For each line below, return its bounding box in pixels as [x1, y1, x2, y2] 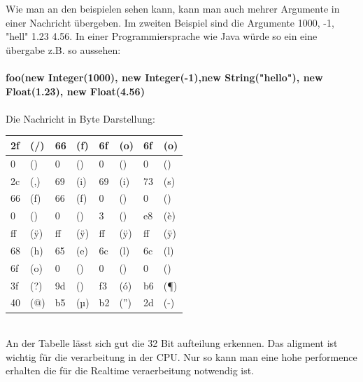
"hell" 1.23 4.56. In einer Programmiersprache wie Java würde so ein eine [6, 29, 318, 43]
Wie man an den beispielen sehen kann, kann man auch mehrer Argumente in [6, 1, 340, 15]
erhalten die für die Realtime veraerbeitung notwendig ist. [6, 363, 255, 378]
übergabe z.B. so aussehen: [6, 42, 121, 57]
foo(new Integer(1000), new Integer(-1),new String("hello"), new [6, 69, 323, 84]
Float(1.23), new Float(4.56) [6, 83, 145, 98]
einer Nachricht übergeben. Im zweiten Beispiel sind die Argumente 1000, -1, [6, 15, 334, 29]
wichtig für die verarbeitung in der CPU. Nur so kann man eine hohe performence [6, 349, 357, 364]
